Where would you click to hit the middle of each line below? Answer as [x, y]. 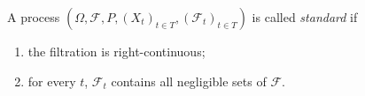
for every [52, 81]
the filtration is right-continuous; [116, 51]
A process [34, 17]
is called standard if [305, 17]
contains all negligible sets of [189, 81]
